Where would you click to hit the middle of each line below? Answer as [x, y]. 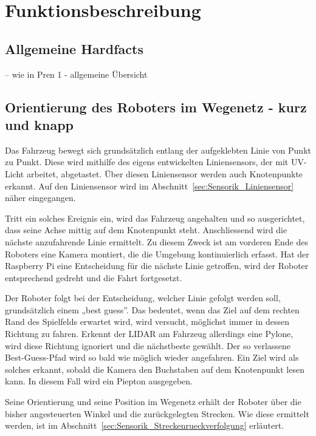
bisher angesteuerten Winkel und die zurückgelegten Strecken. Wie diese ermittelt [157, 413]
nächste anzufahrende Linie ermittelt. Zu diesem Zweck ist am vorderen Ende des [156, 241]
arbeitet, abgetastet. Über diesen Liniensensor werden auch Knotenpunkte [165, 173]
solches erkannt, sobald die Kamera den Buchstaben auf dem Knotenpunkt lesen [155, 369]
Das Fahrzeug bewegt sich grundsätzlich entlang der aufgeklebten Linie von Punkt [158, 150]
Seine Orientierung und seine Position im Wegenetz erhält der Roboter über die [153, 402]
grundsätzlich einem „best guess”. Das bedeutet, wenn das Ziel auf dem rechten [152, 309]
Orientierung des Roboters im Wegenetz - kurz [156, 107]
